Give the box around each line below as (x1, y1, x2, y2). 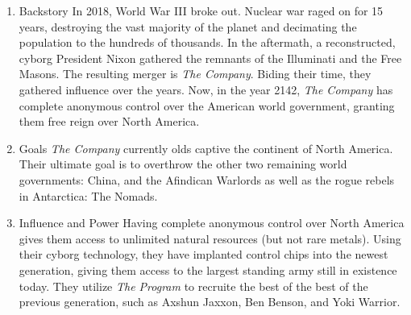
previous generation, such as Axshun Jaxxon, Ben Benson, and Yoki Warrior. (19, 293, 401, 310)
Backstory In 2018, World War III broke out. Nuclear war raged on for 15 (19, 2, 384, 19)
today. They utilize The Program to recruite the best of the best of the (19, 277, 368, 294)
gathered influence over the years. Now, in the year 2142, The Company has (19, 81, 393, 97)
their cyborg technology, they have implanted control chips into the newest (19, 246, 388, 263)
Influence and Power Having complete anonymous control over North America (19, 214, 405, 231)
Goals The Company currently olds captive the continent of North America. (19, 139, 393, 156)
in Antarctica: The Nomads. (19, 187, 158, 204)
